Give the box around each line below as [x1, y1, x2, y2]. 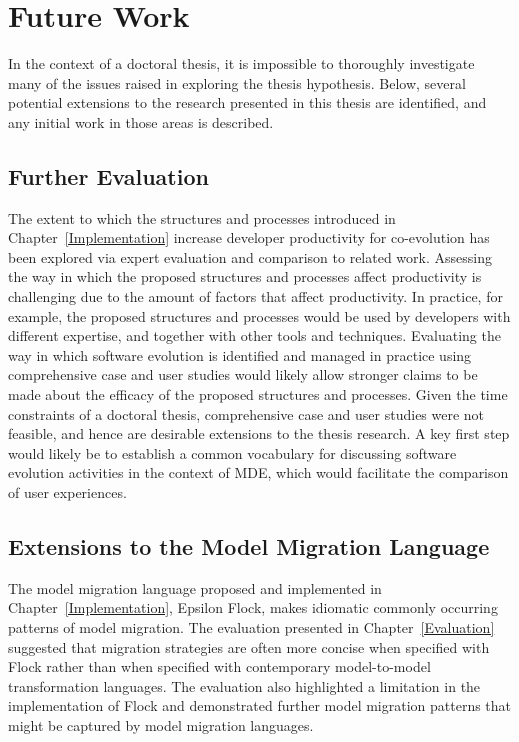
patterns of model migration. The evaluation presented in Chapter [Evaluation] [8, 617, 495, 637]
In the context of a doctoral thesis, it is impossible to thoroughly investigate [8, 53, 475, 74]
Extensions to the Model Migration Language [8, 531, 490, 561]
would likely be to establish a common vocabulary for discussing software [8, 442, 457, 463]
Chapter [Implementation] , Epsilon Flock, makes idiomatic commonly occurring [8, 597, 498, 618]
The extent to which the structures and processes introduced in [8, 207, 396, 228]
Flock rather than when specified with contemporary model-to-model [8, 656, 431, 677]
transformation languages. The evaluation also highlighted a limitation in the [8, 675, 481, 696]
